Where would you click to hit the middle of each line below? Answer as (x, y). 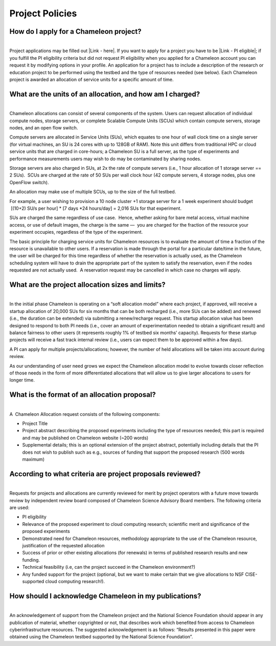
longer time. (22, 380)
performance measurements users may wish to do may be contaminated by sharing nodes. (105, 159)
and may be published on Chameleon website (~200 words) (85, 438)
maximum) (33, 459)
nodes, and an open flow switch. (44, 128)
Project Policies (43, 13)
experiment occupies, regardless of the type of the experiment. (76, 232)
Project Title (35, 424)
